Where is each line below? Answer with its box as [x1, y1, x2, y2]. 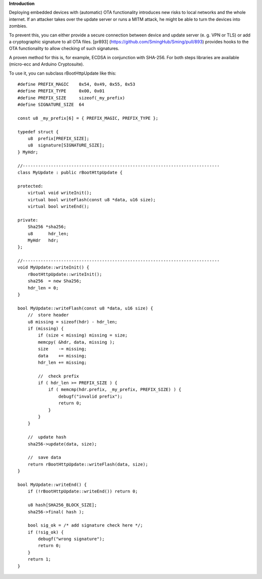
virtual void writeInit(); [27, 190, 92, 196]
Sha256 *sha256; [27, 224, 66, 230]
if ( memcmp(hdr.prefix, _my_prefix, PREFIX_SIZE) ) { [48, 387, 181, 392]
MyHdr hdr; [27, 238, 59, 243]
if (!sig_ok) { [27, 529, 64, 535]
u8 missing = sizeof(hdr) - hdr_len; [27, 319, 117, 324]
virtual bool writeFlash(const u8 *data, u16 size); [27, 197, 156, 202]
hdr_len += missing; [38, 359, 87, 365]
